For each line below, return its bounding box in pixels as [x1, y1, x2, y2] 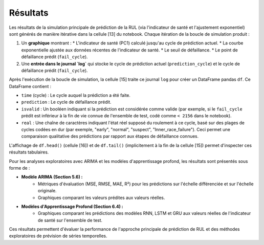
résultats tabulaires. [9, 149, 49, 155]
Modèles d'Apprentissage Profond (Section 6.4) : [21, 203, 123, 209]
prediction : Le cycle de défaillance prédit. [21, 99, 112, 105]
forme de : [9, 165, 30, 171]
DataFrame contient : [9, 83, 51, 89]
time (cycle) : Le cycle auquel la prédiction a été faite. [21, 92, 131, 98]
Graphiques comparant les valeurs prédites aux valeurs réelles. [38, 195, 165, 200]
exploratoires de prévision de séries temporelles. [9, 233, 108, 239]
